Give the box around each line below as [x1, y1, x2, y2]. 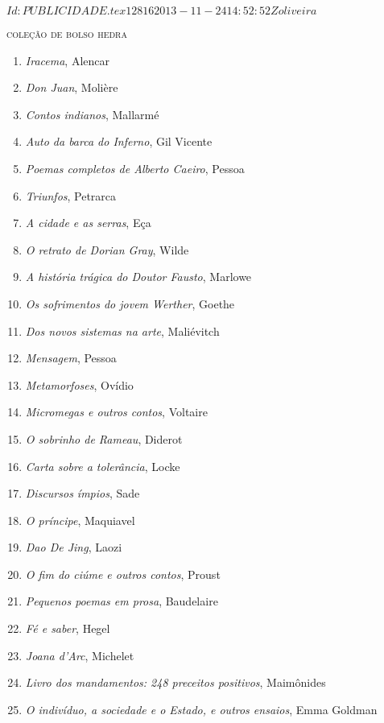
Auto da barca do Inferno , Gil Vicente [25, 133, 213, 150]
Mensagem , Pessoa [25, 349, 117, 366]
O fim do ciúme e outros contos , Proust [25, 565, 221, 582]
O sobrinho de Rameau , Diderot [25, 430, 183, 447]
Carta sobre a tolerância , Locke [25, 457, 180, 474]
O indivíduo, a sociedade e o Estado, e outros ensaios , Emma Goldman [25, 700, 378, 717]
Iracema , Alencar [25, 52, 109, 68]
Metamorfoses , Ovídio [25, 376, 134, 393]
